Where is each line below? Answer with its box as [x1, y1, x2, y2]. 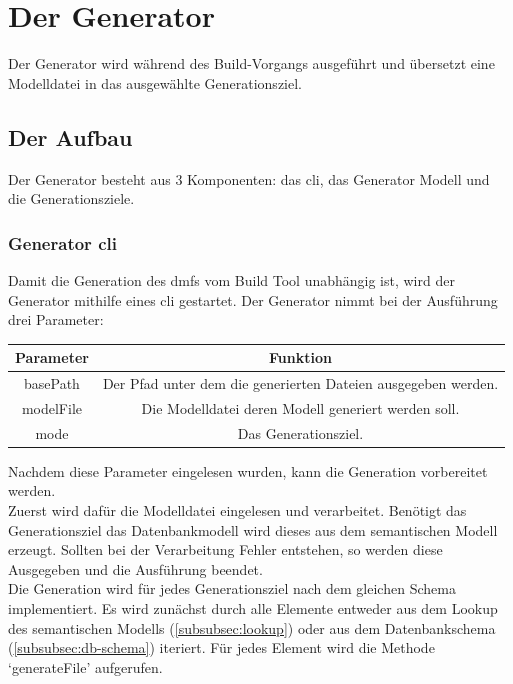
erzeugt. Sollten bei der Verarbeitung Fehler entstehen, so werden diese [8, 539, 443, 560]
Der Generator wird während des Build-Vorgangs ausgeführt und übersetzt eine [8, 53, 495, 74]
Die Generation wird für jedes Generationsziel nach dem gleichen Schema [8, 578, 456, 599]
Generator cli [8, 230, 117, 255]
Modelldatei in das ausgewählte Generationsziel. [8, 72, 302, 93]
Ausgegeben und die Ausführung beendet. [8, 558, 263, 579]
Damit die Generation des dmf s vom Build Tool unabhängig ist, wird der [8, 269, 455, 290]
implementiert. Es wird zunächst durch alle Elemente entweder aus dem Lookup [8, 597, 498, 618]
